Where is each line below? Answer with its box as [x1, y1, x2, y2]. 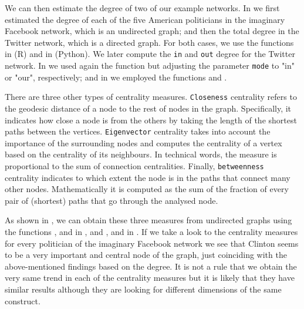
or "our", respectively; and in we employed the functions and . [5, 70, 227, 83]
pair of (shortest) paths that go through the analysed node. [5, 194, 218, 206]
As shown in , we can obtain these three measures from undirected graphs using [5, 214, 292, 226]
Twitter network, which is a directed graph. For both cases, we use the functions [5, 36, 294, 48]
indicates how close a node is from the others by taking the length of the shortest [5, 113, 297, 126]
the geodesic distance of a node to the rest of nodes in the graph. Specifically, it [5, 102, 292, 114]
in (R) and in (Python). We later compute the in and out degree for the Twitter [5, 48, 295, 60]
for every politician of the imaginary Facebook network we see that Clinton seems [5, 237, 299, 249]
